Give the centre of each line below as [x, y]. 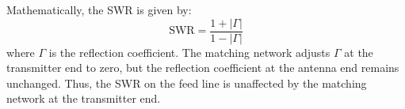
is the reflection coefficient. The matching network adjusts [189, 52]
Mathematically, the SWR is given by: [99, 9]
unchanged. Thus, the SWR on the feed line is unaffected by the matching [187, 83]
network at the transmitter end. [84, 98]
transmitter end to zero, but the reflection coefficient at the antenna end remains [203, 68]
